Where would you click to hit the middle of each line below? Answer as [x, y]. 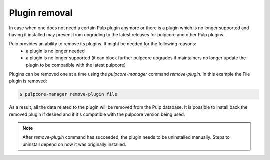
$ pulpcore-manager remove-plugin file [68, 94]
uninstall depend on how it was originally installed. [75, 144]
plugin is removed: [28, 81]
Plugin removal [41, 13]
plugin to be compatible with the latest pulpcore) [76, 65]
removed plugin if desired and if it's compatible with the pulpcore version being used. [97, 114]
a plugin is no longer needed [55, 51]
